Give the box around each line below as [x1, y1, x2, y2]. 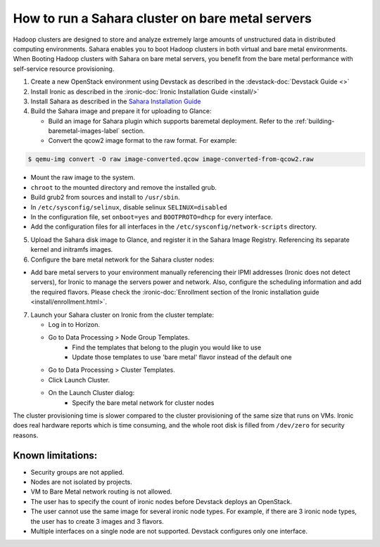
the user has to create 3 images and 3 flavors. [30, 517, 165, 525]
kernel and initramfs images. [30, 245, 113, 254]
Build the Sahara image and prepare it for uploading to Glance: [30, 107, 212, 115]
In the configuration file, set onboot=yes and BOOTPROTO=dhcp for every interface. [30, 212, 273, 221]
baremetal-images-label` [48, 127, 120, 135]
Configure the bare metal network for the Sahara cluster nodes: [30, 255, 215, 264]
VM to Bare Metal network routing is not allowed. [30, 487, 172, 496]
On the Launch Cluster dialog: [48, 389, 135, 397]
